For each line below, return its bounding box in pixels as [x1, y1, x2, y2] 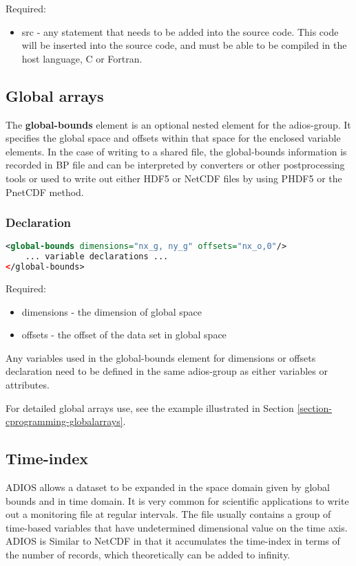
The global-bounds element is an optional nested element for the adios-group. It [6, 117, 351, 131]
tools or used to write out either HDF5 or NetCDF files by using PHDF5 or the [6, 171, 342, 185]
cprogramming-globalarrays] [6, 414, 123, 428]
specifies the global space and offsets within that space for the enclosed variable [6, 131, 341, 145]
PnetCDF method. [6, 184, 84, 199]
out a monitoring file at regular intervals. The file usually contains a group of [6, 507, 331, 521]
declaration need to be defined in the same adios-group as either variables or [6, 364, 328, 378]
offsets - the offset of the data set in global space [21, 327, 227, 342]
